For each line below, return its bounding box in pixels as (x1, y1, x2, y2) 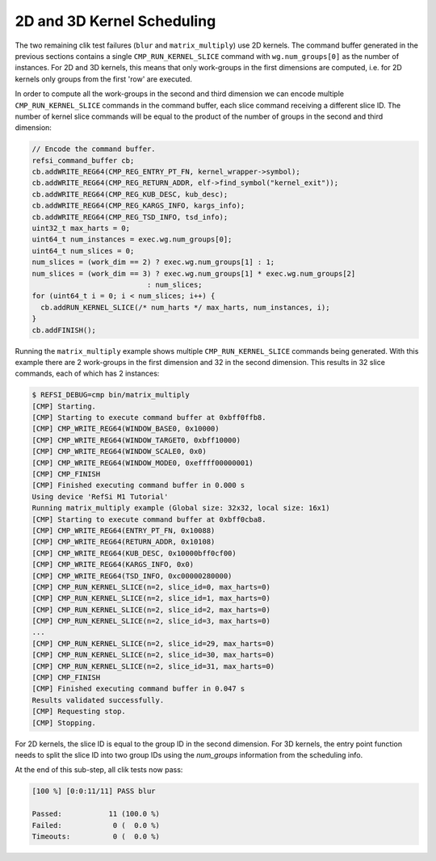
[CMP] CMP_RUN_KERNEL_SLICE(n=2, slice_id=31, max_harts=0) (31, 661, 275, 670)
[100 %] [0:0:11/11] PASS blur (31, 787, 157, 796)
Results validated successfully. (31, 695, 165, 704)
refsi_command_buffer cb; (31, 156, 135, 165)
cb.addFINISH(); (31, 325, 97, 334)
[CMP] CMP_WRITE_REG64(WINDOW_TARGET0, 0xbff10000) (31, 435, 241, 444)
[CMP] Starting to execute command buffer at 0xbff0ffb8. (31, 413, 266, 422)
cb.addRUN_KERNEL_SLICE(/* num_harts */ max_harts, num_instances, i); (40, 303, 330, 312)
